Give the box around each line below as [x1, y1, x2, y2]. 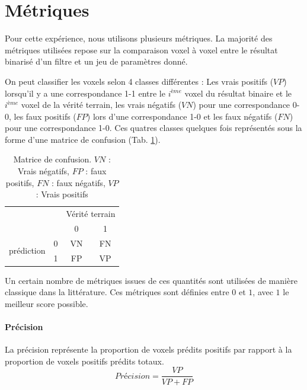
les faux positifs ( [14, 110, 76, 122]
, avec [252, 286, 273, 298]
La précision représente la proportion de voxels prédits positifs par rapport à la [5, 343, 292, 356]
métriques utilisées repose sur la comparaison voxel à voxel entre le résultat [5, 43, 278, 56]
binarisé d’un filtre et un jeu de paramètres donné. [5, 55, 188, 68]
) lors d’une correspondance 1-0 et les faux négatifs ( [87, 110, 278, 122]
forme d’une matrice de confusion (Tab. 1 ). [5, 133, 161, 145]
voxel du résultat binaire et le [184, 87, 292, 99]
